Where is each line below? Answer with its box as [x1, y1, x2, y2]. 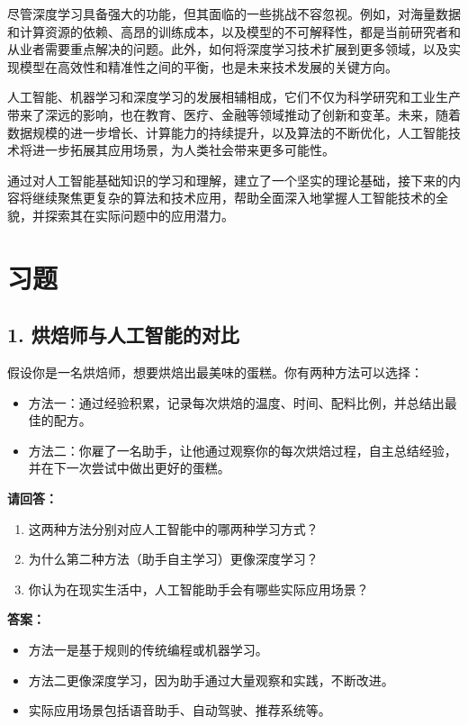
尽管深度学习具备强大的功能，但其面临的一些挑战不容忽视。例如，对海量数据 [7, 5, 461, 23]
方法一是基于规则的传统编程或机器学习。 [28, 640, 268, 659]
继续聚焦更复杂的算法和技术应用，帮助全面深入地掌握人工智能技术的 [31, 188, 436, 207]
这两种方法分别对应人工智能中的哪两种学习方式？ [28, 519, 319, 538]
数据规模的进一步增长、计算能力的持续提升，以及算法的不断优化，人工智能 [7, 122, 448, 141]
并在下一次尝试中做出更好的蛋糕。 [28, 458, 230, 477]
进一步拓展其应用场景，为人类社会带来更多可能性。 [31, 140, 335, 159]
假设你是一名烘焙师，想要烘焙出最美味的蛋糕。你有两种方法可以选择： [7, 363, 423, 382]
